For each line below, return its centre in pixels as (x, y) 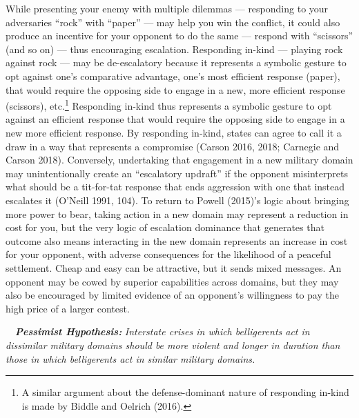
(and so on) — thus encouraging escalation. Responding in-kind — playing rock (174, 49)
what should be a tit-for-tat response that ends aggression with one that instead (175, 187)
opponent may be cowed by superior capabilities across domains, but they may (172, 281)
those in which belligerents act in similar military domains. (130, 358)
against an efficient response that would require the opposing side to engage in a (175, 119)
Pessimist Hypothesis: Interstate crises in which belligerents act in (163, 331)
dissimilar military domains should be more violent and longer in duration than (173, 345)
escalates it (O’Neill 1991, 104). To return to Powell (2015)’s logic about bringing (177, 200)
